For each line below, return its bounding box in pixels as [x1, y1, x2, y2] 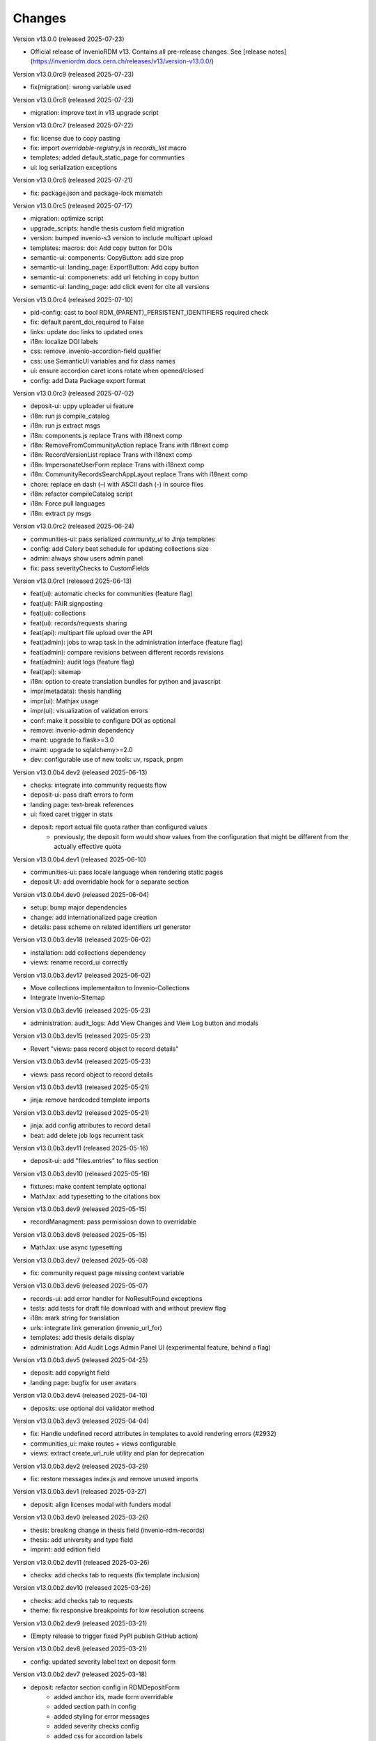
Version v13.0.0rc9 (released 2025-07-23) [13, 70, 134, 78]
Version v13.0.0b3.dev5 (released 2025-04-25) [13, 1356, 149, 1364]
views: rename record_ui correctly [30, 958, 128, 967]
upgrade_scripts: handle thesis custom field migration [30, 224, 185, 233]
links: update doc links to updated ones [30, 327, 143, 336]
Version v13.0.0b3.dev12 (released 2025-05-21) [13, 1108, 150, 1117]
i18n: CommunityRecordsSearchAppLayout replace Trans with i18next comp [30, 470, 249, 478]
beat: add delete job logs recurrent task [30, 1131, 144, 1139]
